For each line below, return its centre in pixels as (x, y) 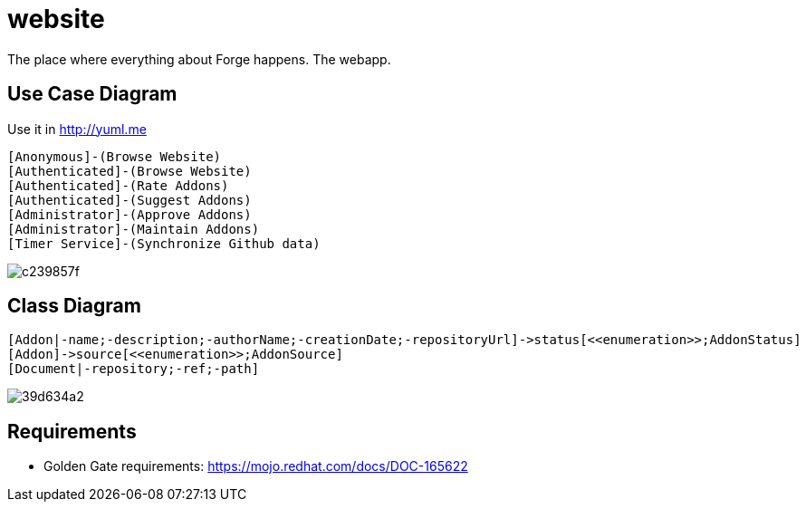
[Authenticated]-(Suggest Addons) (130, 200)
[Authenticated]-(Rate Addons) (118, 185)
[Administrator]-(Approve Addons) (130, 214)
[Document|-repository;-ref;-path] (134, 369)
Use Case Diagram (92, 94)
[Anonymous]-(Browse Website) (115, 156)
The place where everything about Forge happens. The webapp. (199, 59)
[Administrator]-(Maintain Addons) (134, 229)
